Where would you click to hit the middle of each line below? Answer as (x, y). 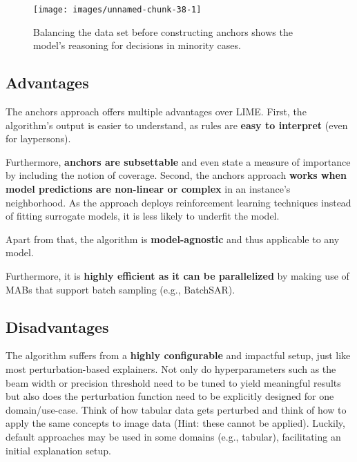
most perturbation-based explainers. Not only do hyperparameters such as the (171, 368)
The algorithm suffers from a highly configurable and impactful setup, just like (178, 355)
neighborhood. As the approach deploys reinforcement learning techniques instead (178, 202)
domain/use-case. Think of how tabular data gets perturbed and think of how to (176, 409)
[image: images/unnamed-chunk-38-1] (117, 10)
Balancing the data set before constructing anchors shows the (163, 31)
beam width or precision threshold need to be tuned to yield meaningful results (173, 382)
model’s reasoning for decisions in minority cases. (137, 45)
